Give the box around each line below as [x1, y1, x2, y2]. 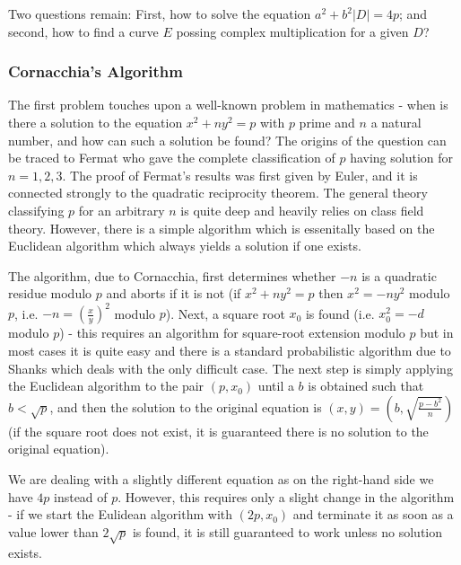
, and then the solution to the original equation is [49, 397, 322, 416]
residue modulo [8, 284, 92, 303]
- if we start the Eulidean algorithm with [8, 505, 233, 524]
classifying [8, 200, 65, 219]
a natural [370, 113, 422, 131]
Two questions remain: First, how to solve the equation [8, 4, 311, 22]
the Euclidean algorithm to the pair [8, 376, 204, 395]
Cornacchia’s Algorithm [8, 60, 183, 83]
